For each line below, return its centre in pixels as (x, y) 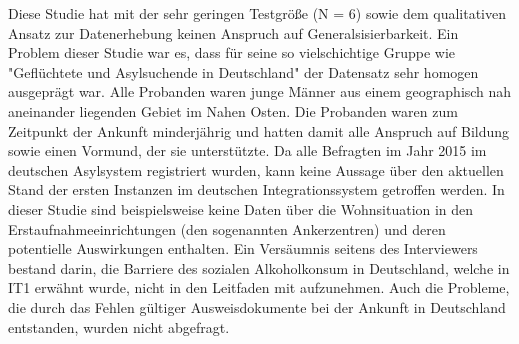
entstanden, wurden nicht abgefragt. (119, 326)
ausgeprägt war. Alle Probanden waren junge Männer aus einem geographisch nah (260, 91)
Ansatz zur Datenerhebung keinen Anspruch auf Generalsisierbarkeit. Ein (233, 32)
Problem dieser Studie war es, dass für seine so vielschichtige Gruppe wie (232, 52)
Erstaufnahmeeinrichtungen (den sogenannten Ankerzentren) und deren (227, 228)
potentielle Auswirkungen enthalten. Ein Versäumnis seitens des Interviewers (243, 248)
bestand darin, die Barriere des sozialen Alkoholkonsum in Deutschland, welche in (259, 267)
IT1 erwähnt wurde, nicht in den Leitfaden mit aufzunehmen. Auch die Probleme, (259, 287)
